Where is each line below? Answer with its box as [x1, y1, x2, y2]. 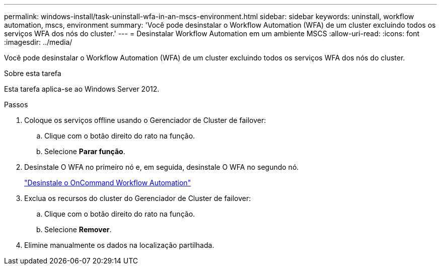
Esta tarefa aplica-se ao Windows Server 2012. [4, 85, 160, 93]
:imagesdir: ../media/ [4, 38, 72, 46]
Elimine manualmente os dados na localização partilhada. [24, 241, 214, 249]
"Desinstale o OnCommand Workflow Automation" [24, 178, 191, 187]
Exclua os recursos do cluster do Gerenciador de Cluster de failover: [24, 194, 251, 203]
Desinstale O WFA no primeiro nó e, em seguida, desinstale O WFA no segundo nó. [24, 163, 299, 171]
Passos [4, 100, 28, 109]
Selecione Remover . [44, 225, 112, 234]
